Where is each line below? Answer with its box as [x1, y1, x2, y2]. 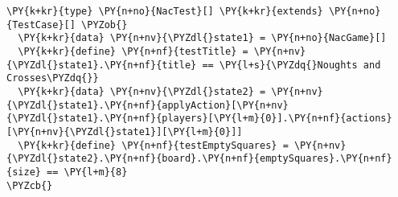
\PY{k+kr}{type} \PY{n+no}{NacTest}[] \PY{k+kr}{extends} [6, 6, 323, 17]
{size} [6, 166, 41, 178]
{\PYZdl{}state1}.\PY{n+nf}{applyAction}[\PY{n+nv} [6, 99, 289, 111]
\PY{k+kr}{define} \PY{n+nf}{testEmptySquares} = [18, 139, 289, 151]
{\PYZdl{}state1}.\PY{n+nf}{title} [6, 59, 197, 71]
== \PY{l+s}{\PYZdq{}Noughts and [202, 59, 381, 71]
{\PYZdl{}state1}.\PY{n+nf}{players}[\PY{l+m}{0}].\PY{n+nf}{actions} [6, 113, 392, 125]
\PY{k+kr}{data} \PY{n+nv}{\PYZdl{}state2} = [18, 85, 266, 97]
